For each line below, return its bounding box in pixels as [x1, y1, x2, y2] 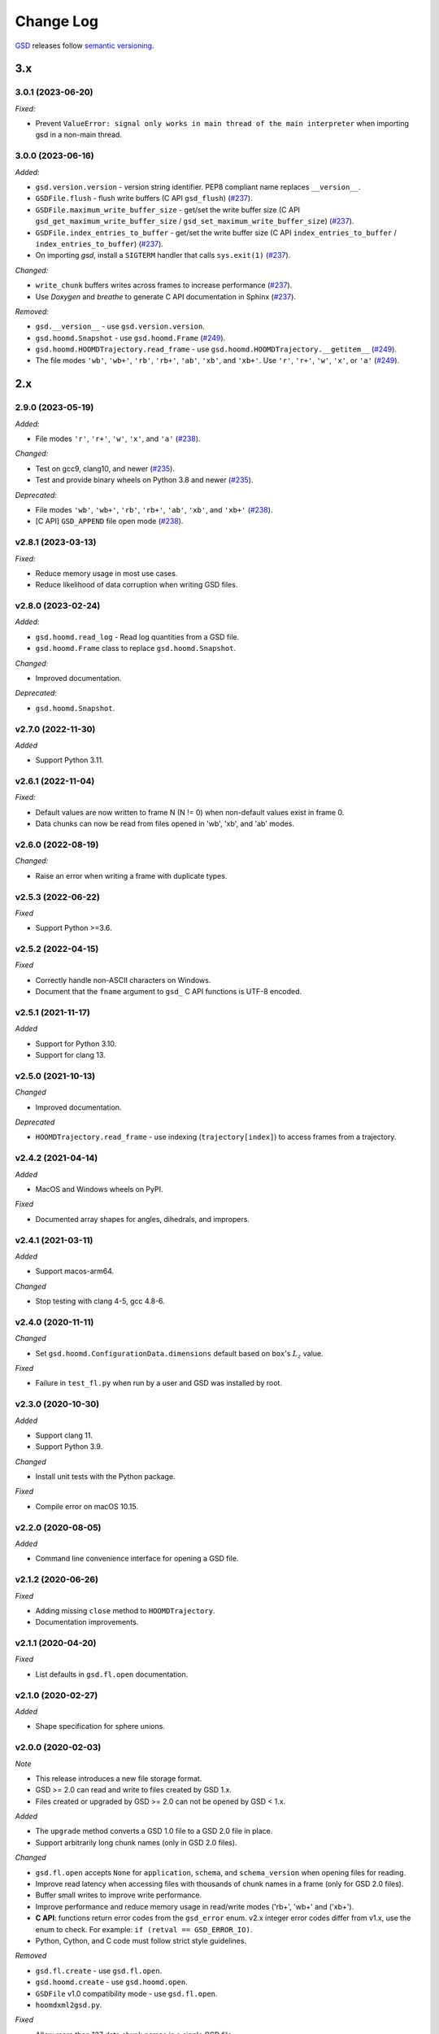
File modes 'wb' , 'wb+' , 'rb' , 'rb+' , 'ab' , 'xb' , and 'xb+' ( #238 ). [35, 504, 273, 514]
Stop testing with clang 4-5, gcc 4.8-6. [35, 1296, 166, 1306]
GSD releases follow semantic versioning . [15, 41, 154, 50]
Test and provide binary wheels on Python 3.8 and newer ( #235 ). [35, 475, 254, 485]
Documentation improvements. [35, 1617, 139, 1627]
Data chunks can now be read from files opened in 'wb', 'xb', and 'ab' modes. [35, 818, 294, 829]
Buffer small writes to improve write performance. [35, 1890, 202, 1900]
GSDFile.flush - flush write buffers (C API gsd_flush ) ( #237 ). [35, 194, 253, 203]
